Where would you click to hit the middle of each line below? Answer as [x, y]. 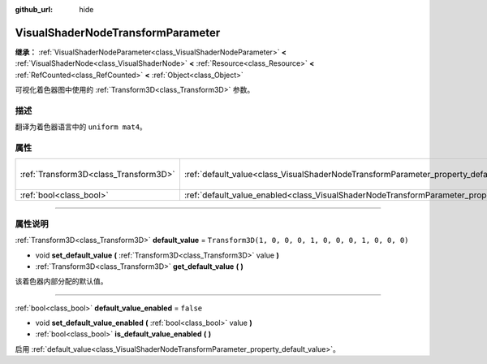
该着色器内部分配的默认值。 [61, 281]
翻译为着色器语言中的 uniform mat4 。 [81, 127]
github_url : [34, 9]
